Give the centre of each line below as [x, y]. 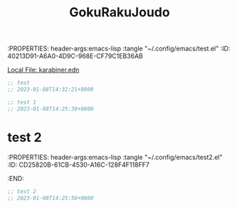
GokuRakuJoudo [120, 12]
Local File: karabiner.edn [43, 70]
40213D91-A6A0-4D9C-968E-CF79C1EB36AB [75, 56]
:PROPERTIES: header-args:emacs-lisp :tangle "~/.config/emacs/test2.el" [115, 157]
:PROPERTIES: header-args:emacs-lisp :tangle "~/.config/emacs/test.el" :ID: [119, 49]
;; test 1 [22, 102]
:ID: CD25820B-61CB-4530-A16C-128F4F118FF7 [78, 165]
